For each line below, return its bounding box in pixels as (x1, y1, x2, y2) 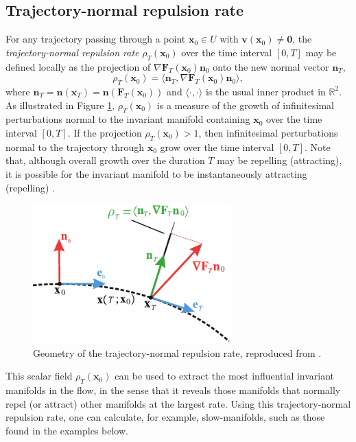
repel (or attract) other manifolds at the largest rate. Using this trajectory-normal (5, 396, 351, 410)
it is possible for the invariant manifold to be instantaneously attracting (5, 166, 307, 181)
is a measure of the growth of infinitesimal (156, 97, 334, 112)
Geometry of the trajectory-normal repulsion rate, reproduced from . (33, 345, 322, 360)
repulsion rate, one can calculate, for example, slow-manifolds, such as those (5, 410, 325, 424)
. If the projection (67, 125, 142, 139)
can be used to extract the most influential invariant (115, 369, 335, 383)
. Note (305, 139, 331, 154)
